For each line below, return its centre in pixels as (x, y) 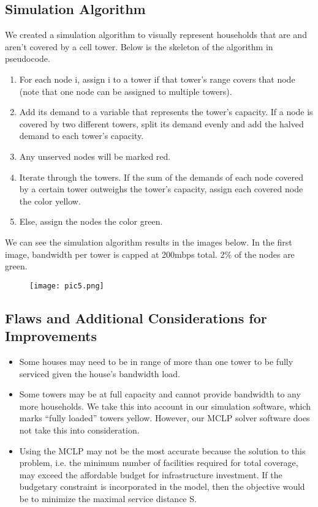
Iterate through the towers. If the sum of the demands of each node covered (161, 177)
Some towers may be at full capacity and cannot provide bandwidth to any (160, 394)
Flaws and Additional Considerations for (136, 317)
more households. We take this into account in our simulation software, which (165, 406)
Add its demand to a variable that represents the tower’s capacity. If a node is (166, 112)
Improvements (51, 336)
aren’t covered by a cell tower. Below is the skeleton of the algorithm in (139, 46)
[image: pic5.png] (67, 286)
